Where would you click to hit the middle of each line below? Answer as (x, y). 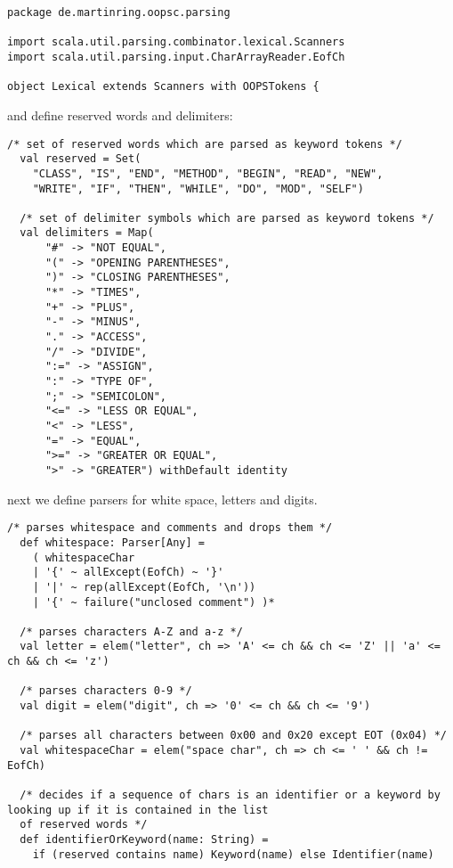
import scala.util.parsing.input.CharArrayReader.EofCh (176, 57)
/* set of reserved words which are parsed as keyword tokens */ (205, 144)
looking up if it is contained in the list (138, 810)
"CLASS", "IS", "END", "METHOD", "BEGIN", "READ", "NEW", (208, 173)
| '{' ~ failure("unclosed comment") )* (154, 602)
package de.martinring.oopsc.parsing (119, 12)
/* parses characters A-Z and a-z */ (131, 631)
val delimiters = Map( (87, 233)
